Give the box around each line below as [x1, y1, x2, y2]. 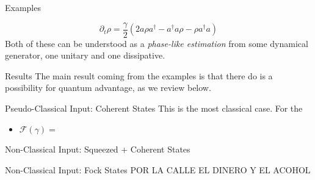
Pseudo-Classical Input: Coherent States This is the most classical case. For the [5, 102, 303, 115]
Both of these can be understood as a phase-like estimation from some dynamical [5, 37, 308, 49]
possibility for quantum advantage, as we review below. [5, 81, 211, 94]
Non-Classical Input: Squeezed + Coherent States [5, 143, 190, 156]
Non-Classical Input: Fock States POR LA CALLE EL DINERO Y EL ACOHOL [5, 163, 311, 176]
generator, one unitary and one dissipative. [5, 49, 165, 62]
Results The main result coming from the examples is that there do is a [5, 69, 273, 82]
